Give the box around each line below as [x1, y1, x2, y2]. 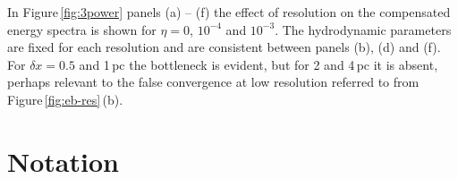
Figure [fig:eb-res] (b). [7, 89, 123, 108]
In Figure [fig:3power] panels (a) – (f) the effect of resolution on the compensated [7, 3, 451, 21]
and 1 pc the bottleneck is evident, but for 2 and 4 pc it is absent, [79, 55, 438, 73]
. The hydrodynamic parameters [275, 20, 452, 38]
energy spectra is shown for [7, 20, 157, 38]
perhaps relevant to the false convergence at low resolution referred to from [7, 72, 420, 91]
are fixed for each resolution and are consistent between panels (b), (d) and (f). [7, 38, 441, 56]
